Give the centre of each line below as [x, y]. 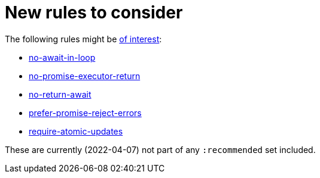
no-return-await [60, 94]
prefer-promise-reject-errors [85, 113]
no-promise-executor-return [85, 76]
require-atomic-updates [76, 131]
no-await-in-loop [62, 57]
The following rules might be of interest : [83, 39]
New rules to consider [94, 13]
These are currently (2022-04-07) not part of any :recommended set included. [160, 149]
